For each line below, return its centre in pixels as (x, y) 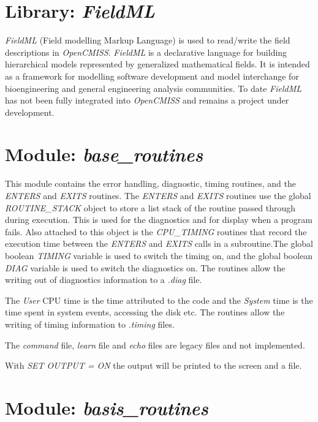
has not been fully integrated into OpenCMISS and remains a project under (147, 100)
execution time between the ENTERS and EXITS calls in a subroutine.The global (159, 243)
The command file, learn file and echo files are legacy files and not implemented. (155, 345)
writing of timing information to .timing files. (90, 324)
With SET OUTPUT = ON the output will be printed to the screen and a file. (153, 365)
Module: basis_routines (107, 407)
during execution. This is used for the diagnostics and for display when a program (159, 220)
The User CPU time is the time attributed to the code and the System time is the (159, 300)
